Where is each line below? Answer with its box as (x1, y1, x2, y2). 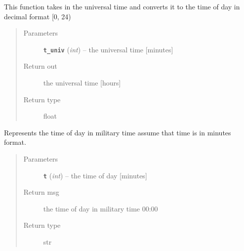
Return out (23, 61, 57, 71)
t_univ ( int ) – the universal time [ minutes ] (43, 44, 173, 54)
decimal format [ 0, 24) (4, 11, 71, 21)
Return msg (23, 187, 59, 197)
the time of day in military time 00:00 (43, 203, 158, 213)
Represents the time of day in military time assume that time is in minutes (4, 127, 231, 137)
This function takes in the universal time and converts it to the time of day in (4, 1, 240, 11)
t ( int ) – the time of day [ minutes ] (43, 170, 147, 180)
